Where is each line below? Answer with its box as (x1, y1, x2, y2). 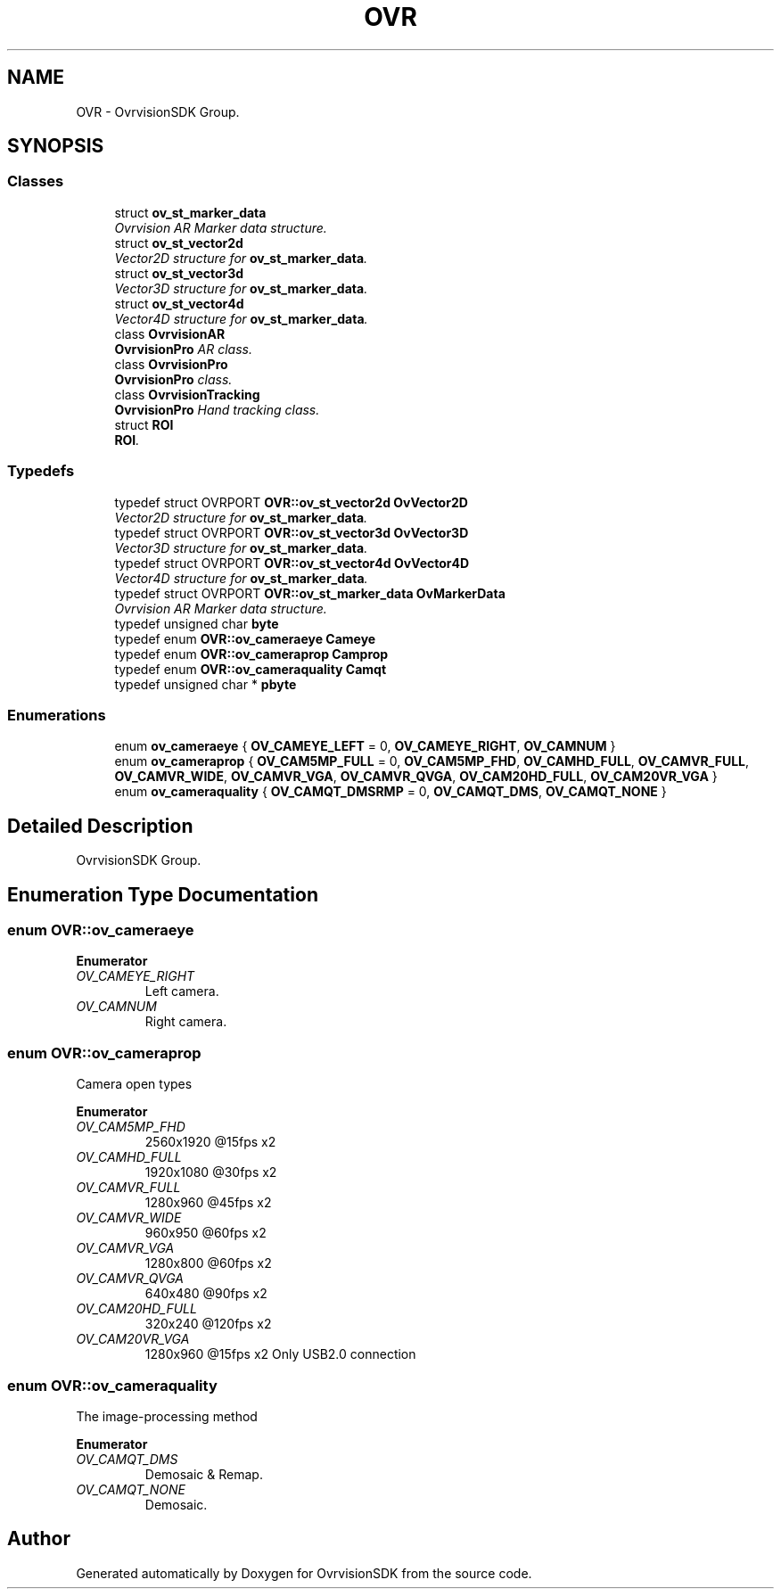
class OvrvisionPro (114, 356, 228, 372)
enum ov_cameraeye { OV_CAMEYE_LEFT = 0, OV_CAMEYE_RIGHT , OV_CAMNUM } (114, 738, 616, 754)
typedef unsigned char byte (114, 615, 279, 631)
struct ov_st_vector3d (114, 265, 244, 281)
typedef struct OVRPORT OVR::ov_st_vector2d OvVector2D (114, 494, 468, 510)
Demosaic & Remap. (144, 1466, 263, 1482)
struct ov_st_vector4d (114, 295, 244, 311)
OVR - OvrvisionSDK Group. (76, 103, 240, 119)
